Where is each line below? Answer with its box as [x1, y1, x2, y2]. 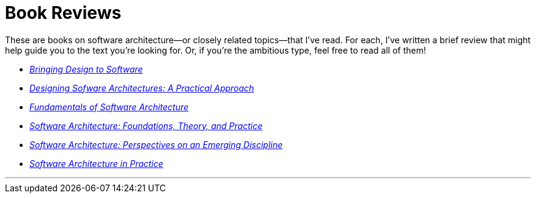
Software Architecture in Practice [29, 158, 163, 169]
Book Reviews [5, 2, 122, 23]
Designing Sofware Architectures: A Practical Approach [29, 82, 255, 93]
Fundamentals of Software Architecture [29, 101, 189, 112]
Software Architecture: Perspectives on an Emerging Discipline [29, 139, 283, 150]
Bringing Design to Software [29, 63, 143, 74]
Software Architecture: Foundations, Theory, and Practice [29, 120, 263, 131]
